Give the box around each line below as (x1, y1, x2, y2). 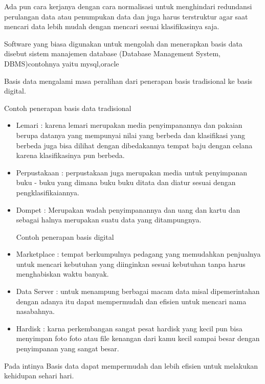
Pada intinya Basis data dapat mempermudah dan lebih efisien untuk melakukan (4, 360, 258, 371)
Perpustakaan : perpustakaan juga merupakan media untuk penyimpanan (16, 167, 248, 177)
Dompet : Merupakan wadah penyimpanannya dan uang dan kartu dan (16, 204, 240, 215)
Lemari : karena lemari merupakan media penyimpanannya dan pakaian (16, 120, 242, 130)
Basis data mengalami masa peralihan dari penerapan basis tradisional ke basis (4, 75, 253, 86)
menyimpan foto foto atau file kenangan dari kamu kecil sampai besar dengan (16, 333, 260, 344)
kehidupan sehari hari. (4, 370, 74, 381)
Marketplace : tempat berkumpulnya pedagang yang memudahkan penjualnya (16, 249, 261, 259)
